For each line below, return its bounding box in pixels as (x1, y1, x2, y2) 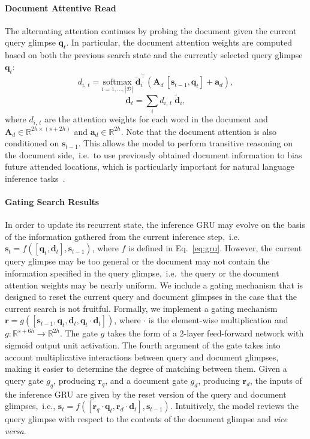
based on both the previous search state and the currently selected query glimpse (5, 49, 303, 61)
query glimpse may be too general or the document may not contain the (5, 255, 270, 267)
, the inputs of (250, 374, 302, 386)
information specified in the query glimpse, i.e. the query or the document (5, 267, 279, 279)
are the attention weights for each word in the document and (44, 113, 268, 125)
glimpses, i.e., (5, 399, 56, 412)
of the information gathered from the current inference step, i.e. (5, 230, 240, 242)
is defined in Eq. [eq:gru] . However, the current (128, 242, 302, 254)
